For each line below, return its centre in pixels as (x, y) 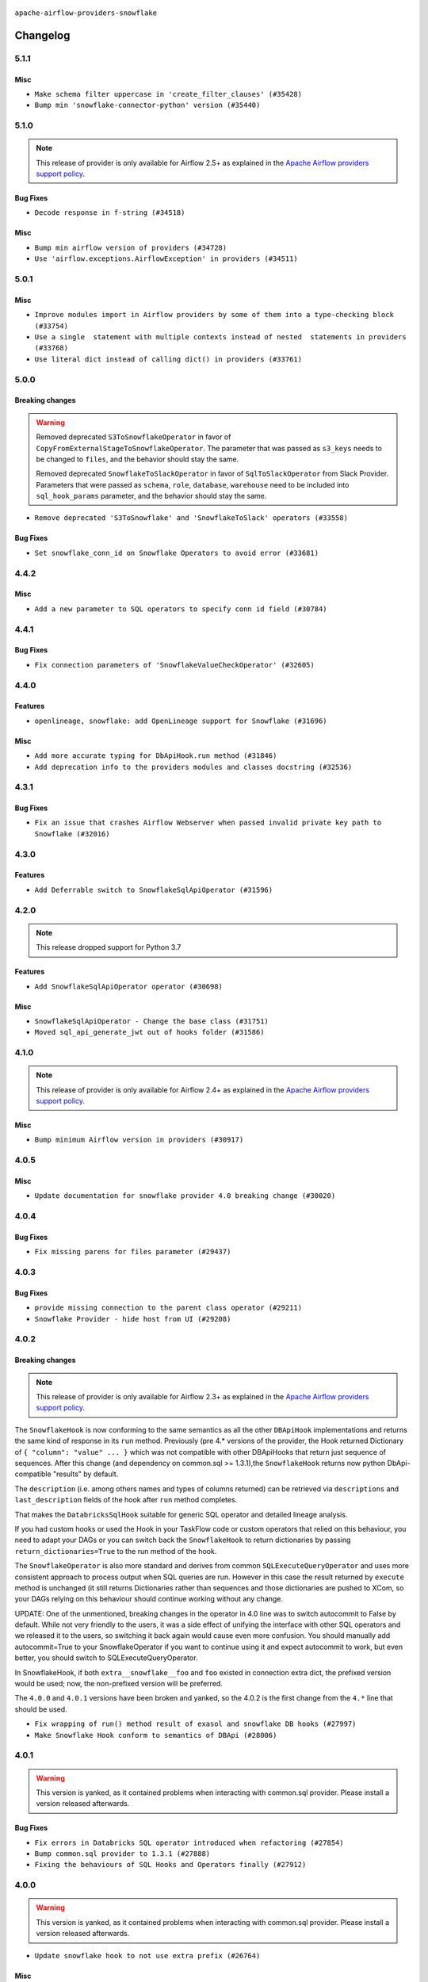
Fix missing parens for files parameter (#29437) (133, 1252)
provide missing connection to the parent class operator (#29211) (168, 1308)
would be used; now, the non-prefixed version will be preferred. (119, 1684)
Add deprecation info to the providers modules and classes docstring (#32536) (193, 767)
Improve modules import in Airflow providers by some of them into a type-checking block (214, 315)
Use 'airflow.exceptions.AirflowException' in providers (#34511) (166, 259)
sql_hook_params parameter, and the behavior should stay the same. (151, 496)
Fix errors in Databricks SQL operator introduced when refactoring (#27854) (189, 1842)
